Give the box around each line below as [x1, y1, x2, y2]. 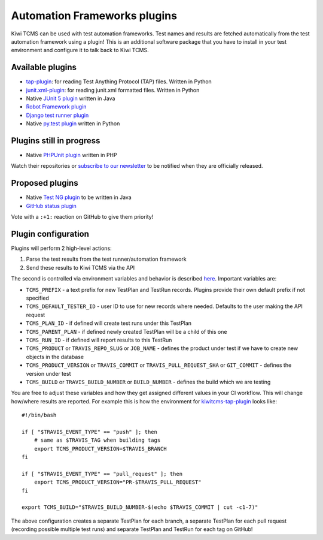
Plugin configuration [11, 228, 90, 239]
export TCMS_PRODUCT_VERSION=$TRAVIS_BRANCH [33, 445, 167, 452]
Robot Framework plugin [26, 103, 87, 110]
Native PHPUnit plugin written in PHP [26, 152, 117, 159]
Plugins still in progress [11, 135, 100, 146]
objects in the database [26, 353, 84, 360]
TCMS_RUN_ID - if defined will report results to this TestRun [26, 336, 172, 343]
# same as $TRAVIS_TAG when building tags [33, 437, 161, 444]
